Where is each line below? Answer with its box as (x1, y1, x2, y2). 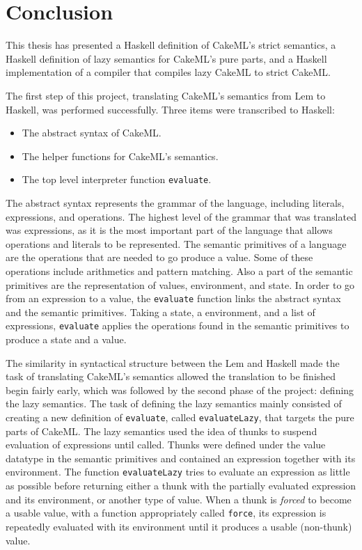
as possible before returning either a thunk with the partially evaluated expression (6, 478, 356, 493)
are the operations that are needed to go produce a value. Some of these (6, 250, 313, 265)
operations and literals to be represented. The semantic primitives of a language (6, 236, 347, 251)
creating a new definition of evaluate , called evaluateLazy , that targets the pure (6, 409, 354, 424)
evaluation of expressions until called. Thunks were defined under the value (6, 437, 326, 452)
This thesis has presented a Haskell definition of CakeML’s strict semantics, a (6, 38, 336, 52)
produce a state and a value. (6, 332, 127, 346)
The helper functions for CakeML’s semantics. (22, 148, 219, 163)
